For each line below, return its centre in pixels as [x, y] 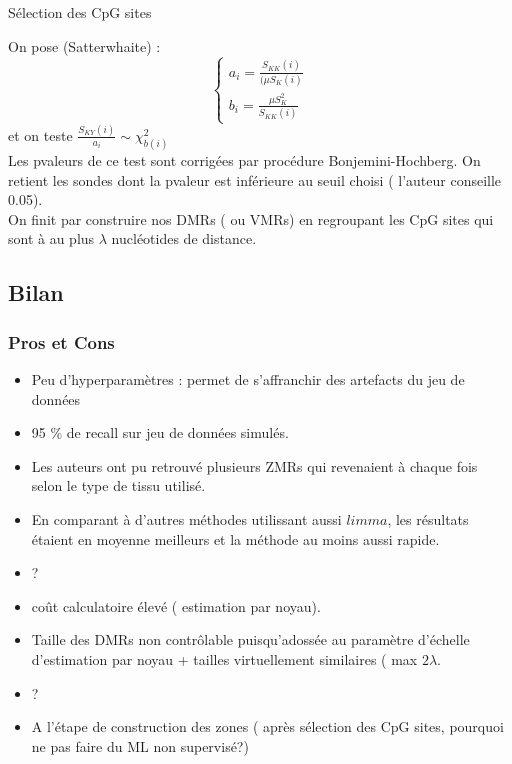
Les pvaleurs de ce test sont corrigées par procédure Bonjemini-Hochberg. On [244, 160]
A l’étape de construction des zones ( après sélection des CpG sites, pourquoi [267, 726]
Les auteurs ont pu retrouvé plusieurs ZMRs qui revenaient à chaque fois [254, 465]
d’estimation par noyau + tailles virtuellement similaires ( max [224, 658]
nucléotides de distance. [184, 238]
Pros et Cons [61, 341]
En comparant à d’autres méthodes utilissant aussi [186, 518]
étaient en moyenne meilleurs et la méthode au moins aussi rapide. [235, 538]
